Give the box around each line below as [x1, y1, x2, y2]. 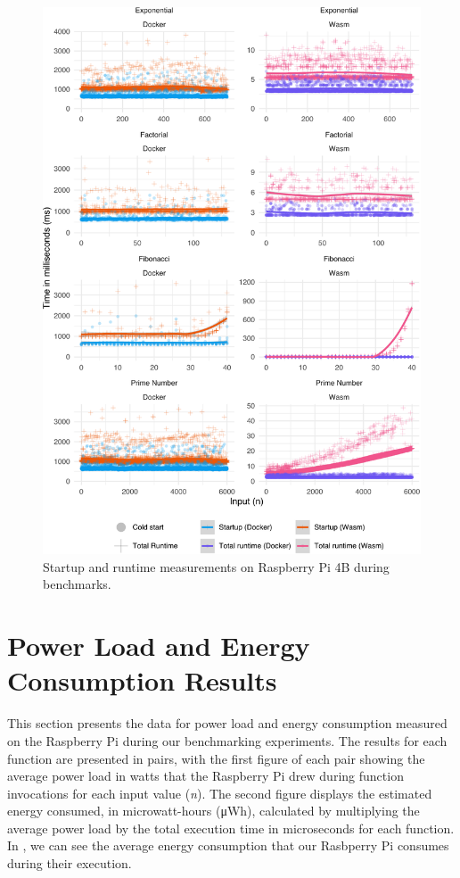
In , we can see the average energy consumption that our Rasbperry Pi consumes [7, 836, 449, 855]
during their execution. [7, 854, 132, 873]
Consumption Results [7, 662, 277, 699]
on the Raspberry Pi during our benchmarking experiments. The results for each [7, 731, 448, 750]
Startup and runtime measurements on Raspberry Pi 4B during [43, 557, 390, 576]
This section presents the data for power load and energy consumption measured [7, 714, 448, 733]
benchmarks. [43, 575, 111, 593]
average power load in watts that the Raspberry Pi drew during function [7, 766, 404, 785]
